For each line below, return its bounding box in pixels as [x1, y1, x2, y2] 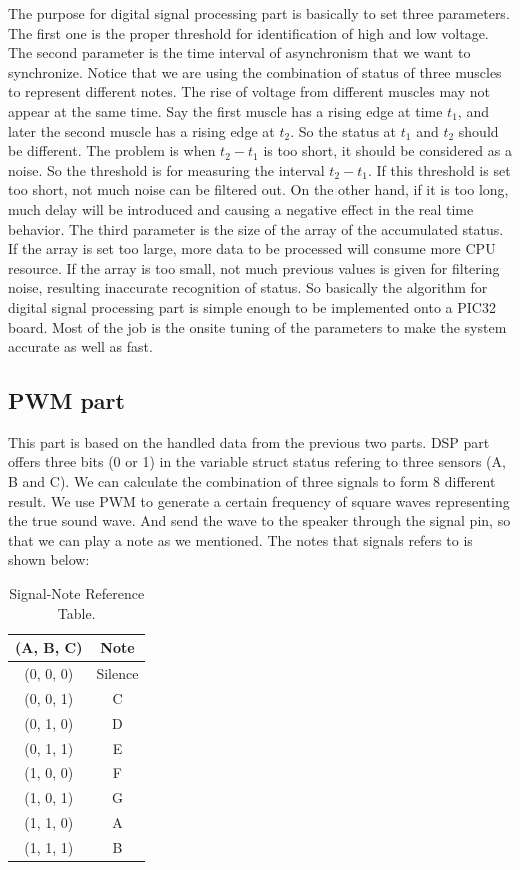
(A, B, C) [15, 637, 83, 658]
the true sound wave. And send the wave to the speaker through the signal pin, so [8, 510, 511, 531]
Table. [57, 602, 96, 623]
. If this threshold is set [367, 159, 511, 180]
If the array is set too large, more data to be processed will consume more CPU [8, 238, 496, 259]
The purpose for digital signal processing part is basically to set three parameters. [8, 3, 510, 23]
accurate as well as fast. [8, 336, 153, 357]
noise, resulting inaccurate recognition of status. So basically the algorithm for [8, 277, 488, 298]
